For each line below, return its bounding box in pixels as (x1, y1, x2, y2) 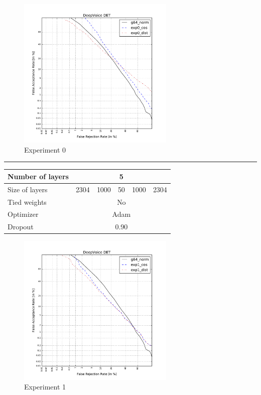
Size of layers (8, 184, 48, 194)
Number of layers (8, 171, 69, 181)
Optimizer (8, 209, 39, 219)
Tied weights (8, 196, 47, 207)
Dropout (8, 221, 34, 232)
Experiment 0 (24, 144, 66, 155)
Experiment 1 (24, 381, 66, 392)
